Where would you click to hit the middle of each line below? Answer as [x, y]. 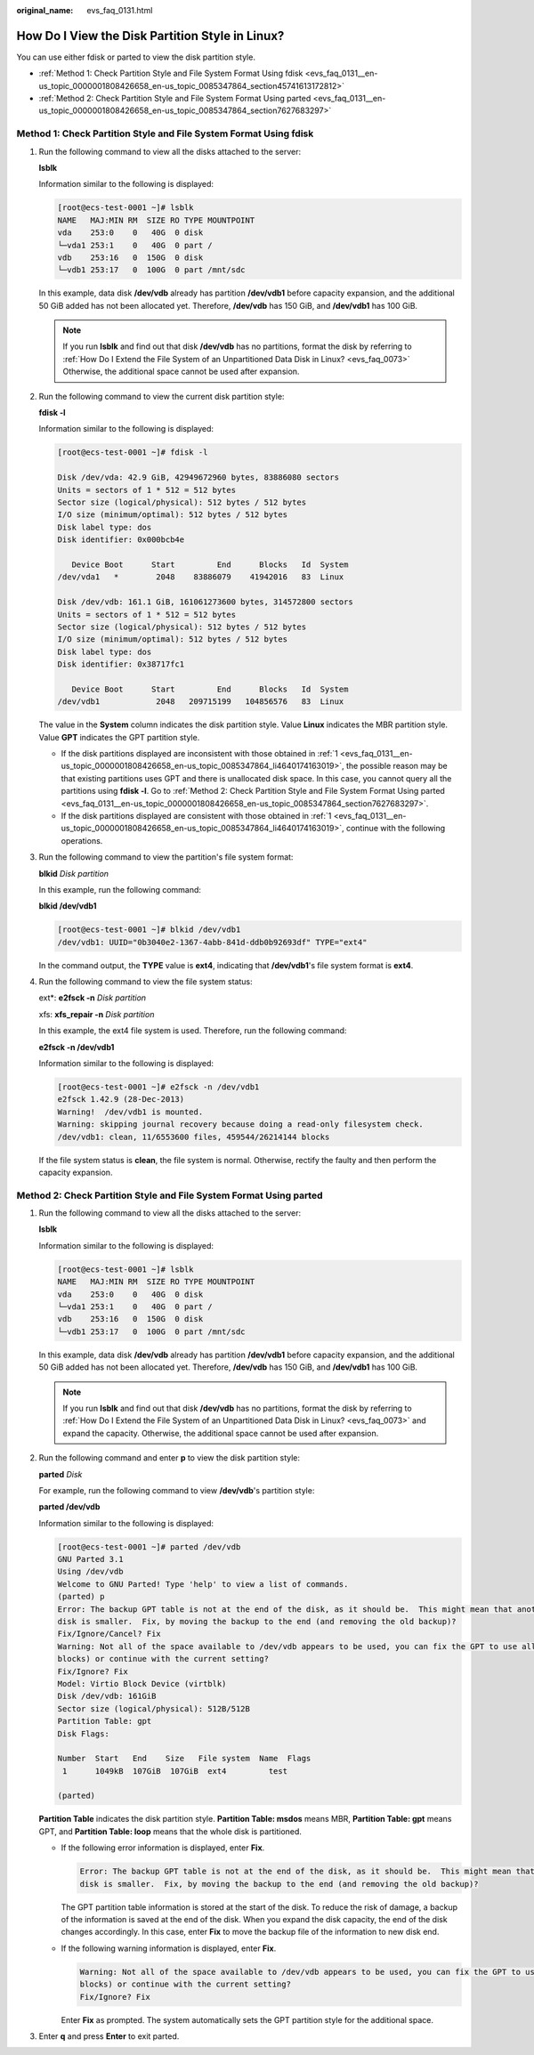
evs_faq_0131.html [120, 10]
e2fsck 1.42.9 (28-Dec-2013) [121, 1100]
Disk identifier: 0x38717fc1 [121, 664]
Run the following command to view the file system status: [146, 982]
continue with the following [396, 829]
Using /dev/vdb [90, 1572]
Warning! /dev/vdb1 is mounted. [130, 1112]
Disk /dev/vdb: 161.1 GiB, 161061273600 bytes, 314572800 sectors [205, 602]
